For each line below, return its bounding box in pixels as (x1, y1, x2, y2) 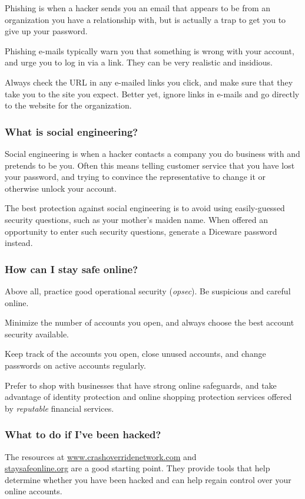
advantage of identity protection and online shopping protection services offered (5, 390, 292, 403)
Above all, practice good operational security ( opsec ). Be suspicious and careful (5, 284, 291, 297)
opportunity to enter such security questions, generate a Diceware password (5, 225, 277, 237)
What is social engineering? (5, 124, 138, 139)
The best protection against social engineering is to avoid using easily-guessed (5, 202, 285, 214)
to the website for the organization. (5, 99, 132, 111)
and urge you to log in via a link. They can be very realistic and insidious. (5, 56, 273, 68)
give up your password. (5, 25, 88, 37)
